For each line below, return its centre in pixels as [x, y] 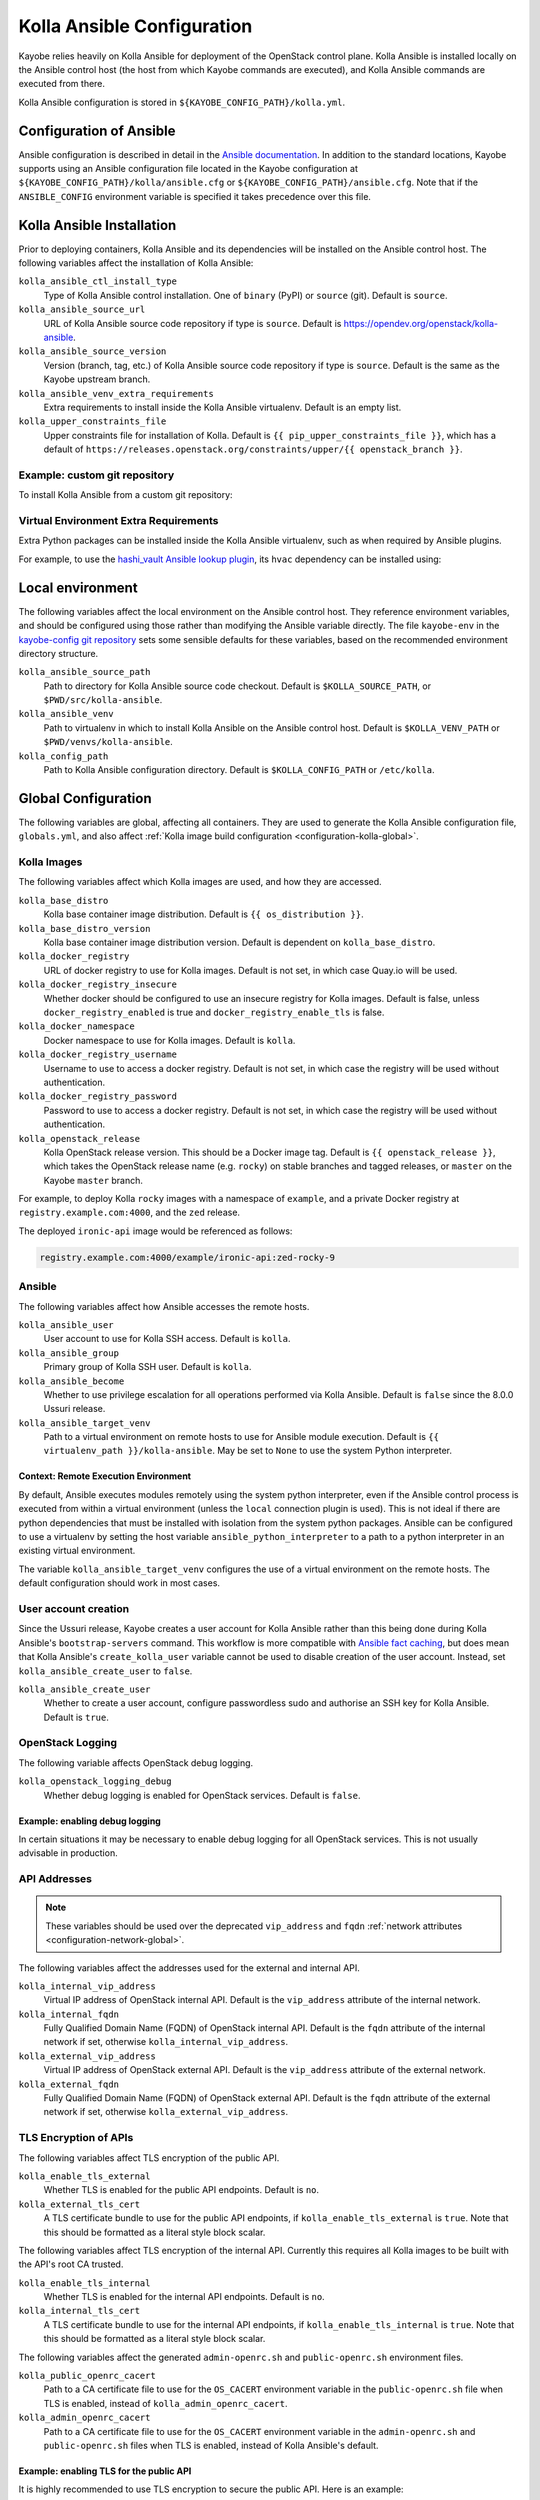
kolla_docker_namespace [76, 1026]
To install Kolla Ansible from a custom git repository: [126, 495]
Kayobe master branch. [93, 1180]
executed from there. [61, 84]
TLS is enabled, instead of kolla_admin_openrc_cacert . [165, 2403]
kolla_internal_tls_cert [79, 2311]
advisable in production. [68, 1853]
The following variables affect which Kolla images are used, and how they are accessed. [200, 882]
